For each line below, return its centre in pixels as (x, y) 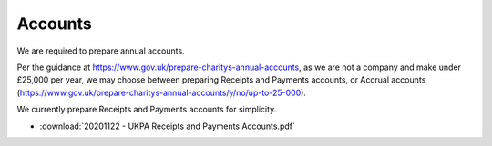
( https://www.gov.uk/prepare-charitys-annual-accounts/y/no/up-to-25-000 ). (162, 92)
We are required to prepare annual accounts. (101, 51)
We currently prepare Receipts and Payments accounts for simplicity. (147, 110)
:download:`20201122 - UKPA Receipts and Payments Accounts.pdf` (167, 126)
